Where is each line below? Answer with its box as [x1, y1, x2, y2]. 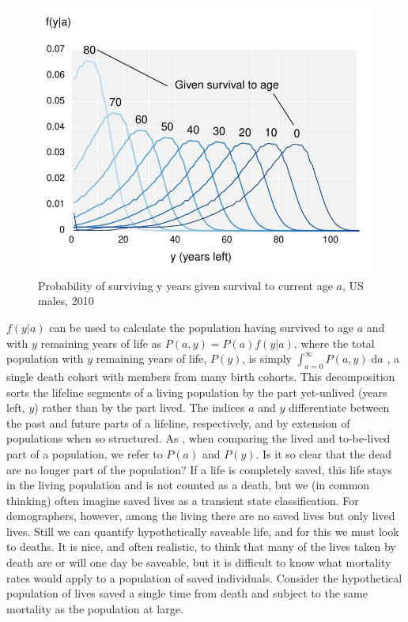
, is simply [242, 350, 293, 367]
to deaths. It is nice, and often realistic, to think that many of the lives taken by [6, 538, 396, 555]
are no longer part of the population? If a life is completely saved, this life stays [6, 461, 392, 477]
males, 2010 [38, 292, 94, 309]
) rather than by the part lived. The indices [34, 399, 245, 416]
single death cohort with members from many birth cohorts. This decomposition [6, 368, 395, 384]
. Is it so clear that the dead [255, 445, 392, 462]
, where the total [293, 334, 375, 351]
